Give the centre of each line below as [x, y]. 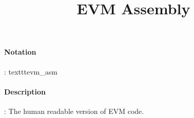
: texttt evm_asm [31, 71]
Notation [20, 52]
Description [25, 91]
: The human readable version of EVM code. [74, 111]
